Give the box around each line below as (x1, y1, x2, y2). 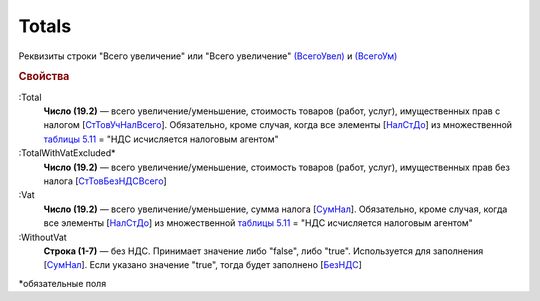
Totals (18, 15, 72, 37)
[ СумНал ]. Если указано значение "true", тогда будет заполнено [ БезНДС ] (43, 259, 362, 271)
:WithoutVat (18, 231, 67, 243)
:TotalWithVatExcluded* (18, 147, 116, 159)
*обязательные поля (18, 277, 107, 289)
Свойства (18, 70, 70, 84)
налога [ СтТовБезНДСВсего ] (43, 175, 167, 187)
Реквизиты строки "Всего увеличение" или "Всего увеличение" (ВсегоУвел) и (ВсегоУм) (18, 50, 398, 62)
